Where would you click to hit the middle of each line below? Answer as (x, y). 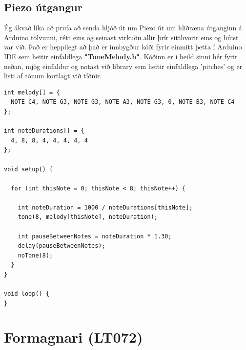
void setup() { (29, 169)
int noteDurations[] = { (44, 131)
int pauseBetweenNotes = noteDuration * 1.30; (95, 236)
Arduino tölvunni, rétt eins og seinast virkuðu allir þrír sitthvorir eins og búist (121, 37)
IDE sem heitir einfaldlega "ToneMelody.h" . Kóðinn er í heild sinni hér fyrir (121, 56)
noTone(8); (35, 255)
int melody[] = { (32, 92)
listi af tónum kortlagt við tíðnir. (53, 76)
